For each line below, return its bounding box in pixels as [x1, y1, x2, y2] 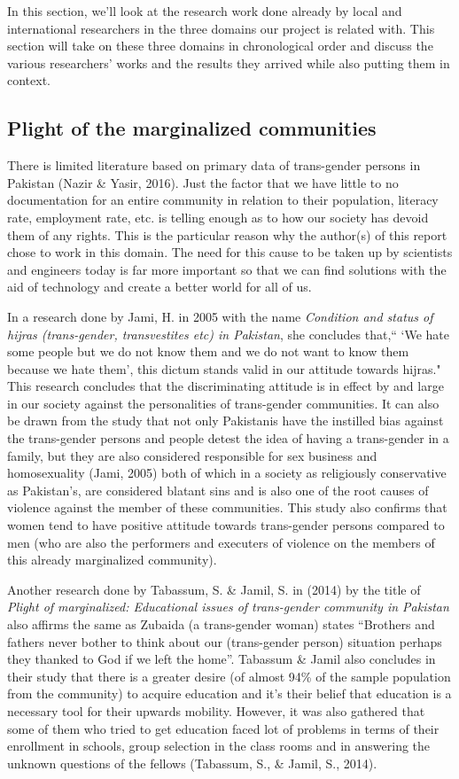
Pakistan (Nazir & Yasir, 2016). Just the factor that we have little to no [7, 173, 399, 191]
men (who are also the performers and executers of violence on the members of [7, 533, 435, 551]
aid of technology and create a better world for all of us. [7, 277, 312, 296]
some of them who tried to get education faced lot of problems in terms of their [7, 719, 440, 737]
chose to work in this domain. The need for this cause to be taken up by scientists [7, 243, 453, 261]
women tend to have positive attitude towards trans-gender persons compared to [7, 516, 445, 534]
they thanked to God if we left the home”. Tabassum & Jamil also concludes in [7, 650, 436, 668]
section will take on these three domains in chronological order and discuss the [7, 36, 433, 55]
